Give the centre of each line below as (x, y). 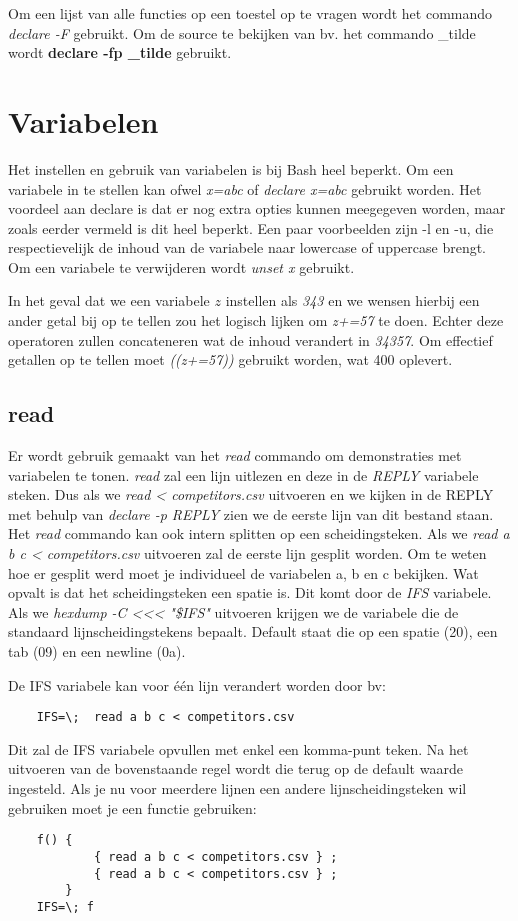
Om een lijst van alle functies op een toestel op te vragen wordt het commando (250, 13)
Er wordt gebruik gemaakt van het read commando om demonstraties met (235, 455)
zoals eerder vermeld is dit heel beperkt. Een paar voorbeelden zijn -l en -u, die (251, 227)
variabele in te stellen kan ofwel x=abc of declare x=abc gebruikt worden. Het (245, 188)
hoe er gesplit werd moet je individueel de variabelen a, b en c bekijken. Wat (243, 572)
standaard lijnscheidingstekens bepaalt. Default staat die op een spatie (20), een (253, 631)
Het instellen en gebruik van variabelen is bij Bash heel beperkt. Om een (231, 168)
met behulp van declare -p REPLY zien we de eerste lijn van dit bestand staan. (251, 513)
